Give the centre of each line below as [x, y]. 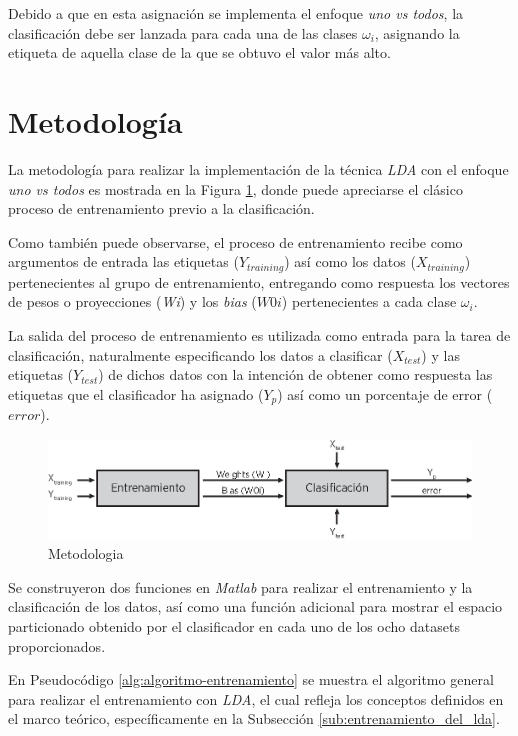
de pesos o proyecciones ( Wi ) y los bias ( [132, 301]
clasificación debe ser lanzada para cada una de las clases [183, 32]
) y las [440, 354]
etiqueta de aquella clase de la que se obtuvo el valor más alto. [199, 52]
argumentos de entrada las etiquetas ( [123, 261]
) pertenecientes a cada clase [369, 301]
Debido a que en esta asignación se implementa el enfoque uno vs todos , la [236, 13]
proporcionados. [57, 645]
